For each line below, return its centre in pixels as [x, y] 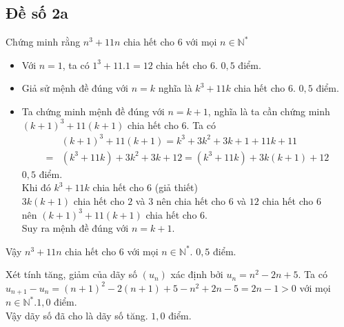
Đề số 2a [37, 13]
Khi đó [36, 187]
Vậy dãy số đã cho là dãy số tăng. [77, 315]
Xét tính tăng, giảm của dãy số [72, 274]
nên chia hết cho [191, 200]
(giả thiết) [176, 187]
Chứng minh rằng [43, 42]
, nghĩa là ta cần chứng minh [269, 111]
